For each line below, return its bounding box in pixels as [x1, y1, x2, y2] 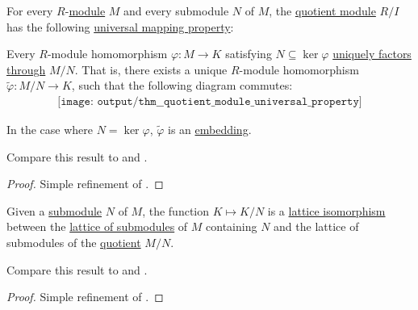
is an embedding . [168, 121, 252, 137]
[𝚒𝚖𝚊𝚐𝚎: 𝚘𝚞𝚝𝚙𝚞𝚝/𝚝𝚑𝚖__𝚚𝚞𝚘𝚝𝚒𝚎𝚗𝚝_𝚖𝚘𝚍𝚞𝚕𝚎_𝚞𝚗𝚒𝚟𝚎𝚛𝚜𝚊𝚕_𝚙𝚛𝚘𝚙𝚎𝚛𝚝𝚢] [57, 95, 362, 107]
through [6, 61, 46, 77]
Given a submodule [6, 202, 102, 219]
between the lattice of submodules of [6, 218, 188, 235]
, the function [142, 202, 210, 219]
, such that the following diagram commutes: [71, 77, 293, 94]
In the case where [6, 121, 94, 137]
